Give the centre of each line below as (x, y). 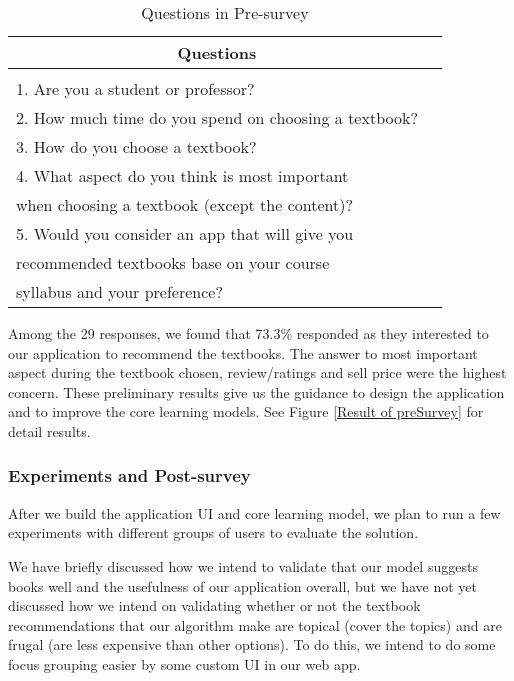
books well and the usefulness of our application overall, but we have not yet (242, 585)
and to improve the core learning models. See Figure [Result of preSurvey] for (246, 411)
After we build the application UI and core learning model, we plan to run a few (254, 512)
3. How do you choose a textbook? (136, 146)
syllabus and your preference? (119, 291)
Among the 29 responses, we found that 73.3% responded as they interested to (248, 333)
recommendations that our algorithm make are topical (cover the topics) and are (255, 624)
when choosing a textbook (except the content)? (184, 204)
